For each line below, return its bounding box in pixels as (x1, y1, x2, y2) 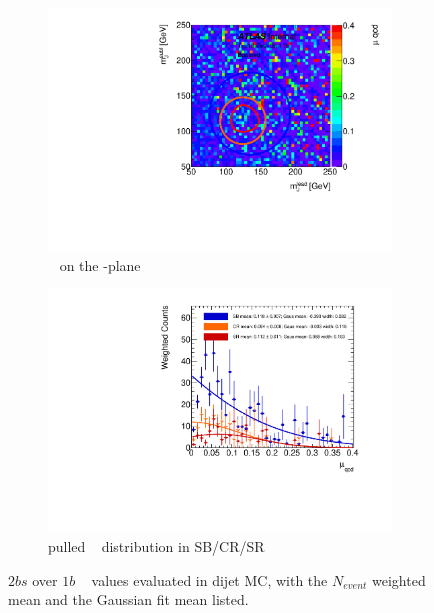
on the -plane (59, 254, 141, 275)
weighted (372, 569, 426, 590)
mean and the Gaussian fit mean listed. (8, 589, 249, 610)
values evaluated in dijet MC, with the (91, 569, 328, 590)
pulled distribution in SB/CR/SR (48, 536, 265, 556)
